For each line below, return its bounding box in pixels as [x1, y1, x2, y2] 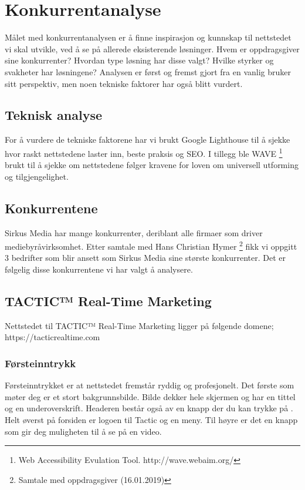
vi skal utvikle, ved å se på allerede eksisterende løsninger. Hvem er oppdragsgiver [5, 42, 300, 55]
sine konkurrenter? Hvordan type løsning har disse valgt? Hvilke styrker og [5, 54, 274, 66]
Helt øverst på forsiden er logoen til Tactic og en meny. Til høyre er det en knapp [5, 413, 298, 425]
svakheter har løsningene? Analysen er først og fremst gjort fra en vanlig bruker [5, 65, 292, 78]
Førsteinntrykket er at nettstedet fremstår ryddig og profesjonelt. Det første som [5, 379, 294, 391]
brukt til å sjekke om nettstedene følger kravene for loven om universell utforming [5, 159, 299, 171]
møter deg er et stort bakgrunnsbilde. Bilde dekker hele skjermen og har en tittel [5, 390, 296, 402]
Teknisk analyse [5, 106, 102, 124]
